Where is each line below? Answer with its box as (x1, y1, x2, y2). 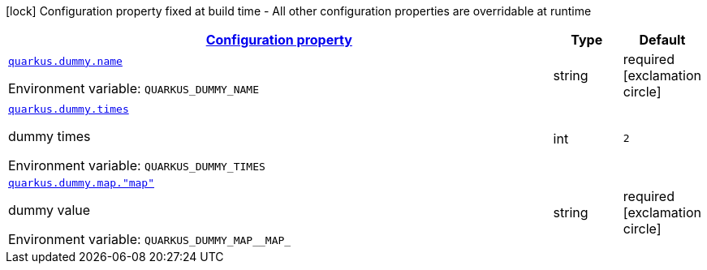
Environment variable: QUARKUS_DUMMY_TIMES (8, 157, 265, 174)
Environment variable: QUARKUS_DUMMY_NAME (8, 79, 259, 96)
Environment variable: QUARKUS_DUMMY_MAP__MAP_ (8, 231, 291, 247)
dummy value (8, 202, 91, 218)
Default (639, 32, 686, 48)
